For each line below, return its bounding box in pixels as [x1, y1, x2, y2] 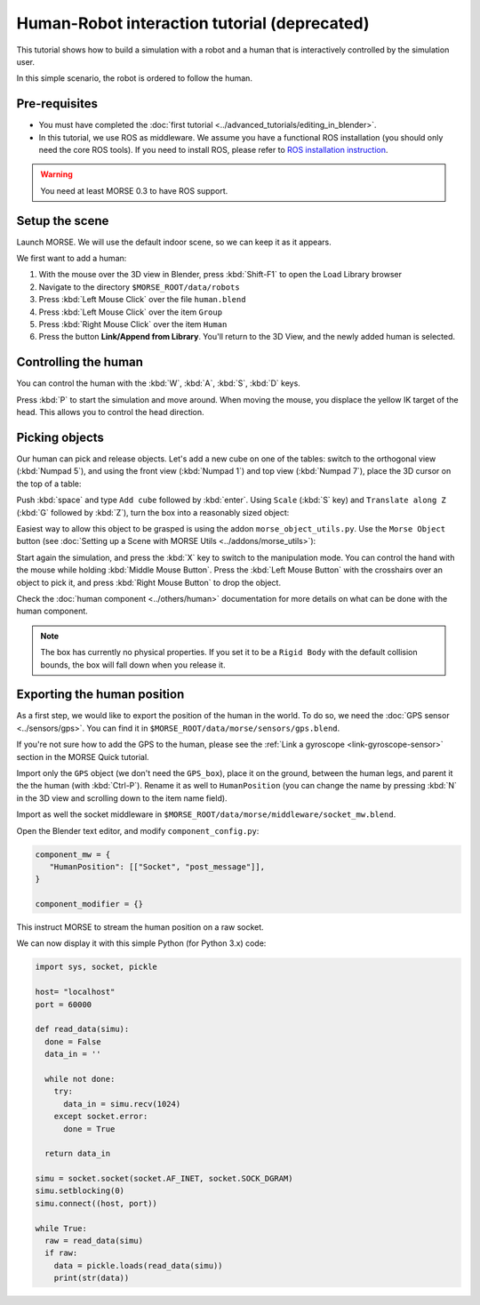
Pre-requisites [16, 96, 98, 111]
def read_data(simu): [35, 1024, 130, 1035]
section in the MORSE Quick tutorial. [16, 751, 150, 762]
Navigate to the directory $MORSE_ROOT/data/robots [38, 281, 240, 292]
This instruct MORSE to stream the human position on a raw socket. [16, 922, 264, 933]
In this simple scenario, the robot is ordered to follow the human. [16, 73, 253, 84]
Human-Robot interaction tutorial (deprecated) [16, 13, 370, 33]
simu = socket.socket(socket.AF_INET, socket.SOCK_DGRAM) [35, 1173, 293, 1184]
